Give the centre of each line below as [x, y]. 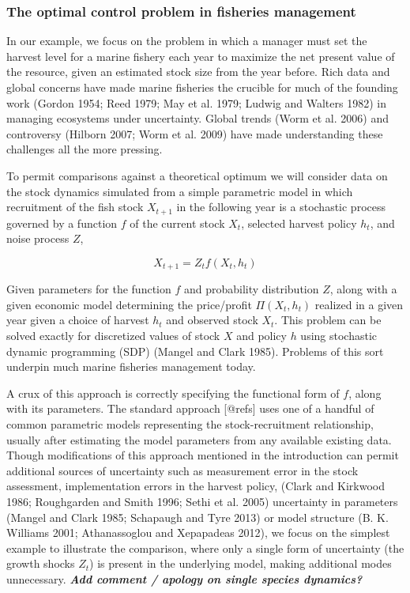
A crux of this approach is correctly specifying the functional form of [173, 393]
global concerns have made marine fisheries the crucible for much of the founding [202, 87]
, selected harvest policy [299, 223]
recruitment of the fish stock [75, 207]
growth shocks [41, 563]
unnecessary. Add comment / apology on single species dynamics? [184, 578]
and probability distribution [251, 289]
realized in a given [359, 304]
